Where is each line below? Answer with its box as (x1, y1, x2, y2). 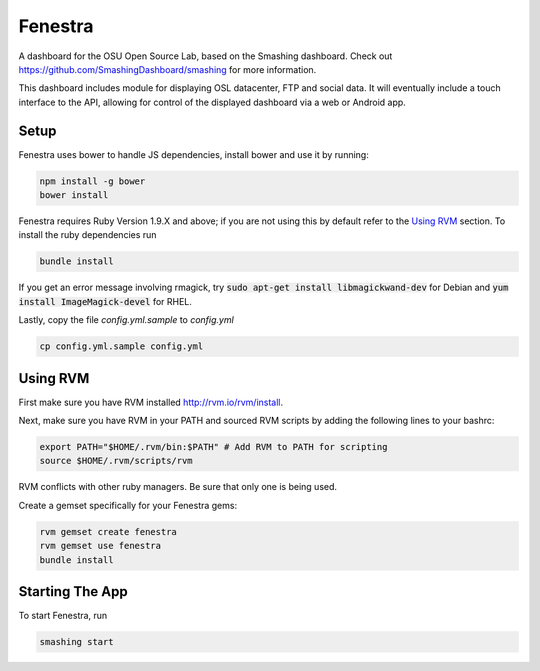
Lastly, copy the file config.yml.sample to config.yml (18, 314, 234, 326)
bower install (39, 190, 109, 200)
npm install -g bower (39, 175, 146, 187)
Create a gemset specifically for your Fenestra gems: (18, 499, 238, 511)
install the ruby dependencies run (18, 229, 157, 241)
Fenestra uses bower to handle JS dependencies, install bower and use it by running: (18, 148, 369, 160)
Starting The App (18, 583, 129, 600)
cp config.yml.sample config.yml (39, 341, 204, 352)
